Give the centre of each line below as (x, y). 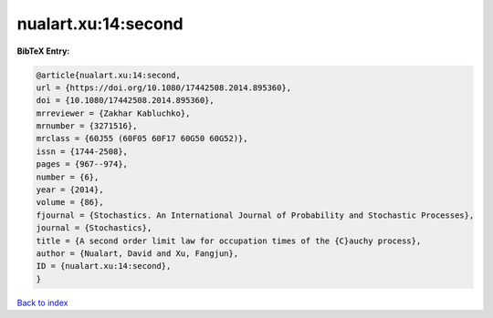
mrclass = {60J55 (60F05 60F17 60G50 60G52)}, (142, 138)
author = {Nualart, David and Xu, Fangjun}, (137, 254)
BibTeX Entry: (43, 51)
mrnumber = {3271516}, (87, 126)
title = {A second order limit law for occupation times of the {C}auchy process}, (229, 241)
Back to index (42, 303)
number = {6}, (68, 177)
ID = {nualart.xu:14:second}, (104, 266)
